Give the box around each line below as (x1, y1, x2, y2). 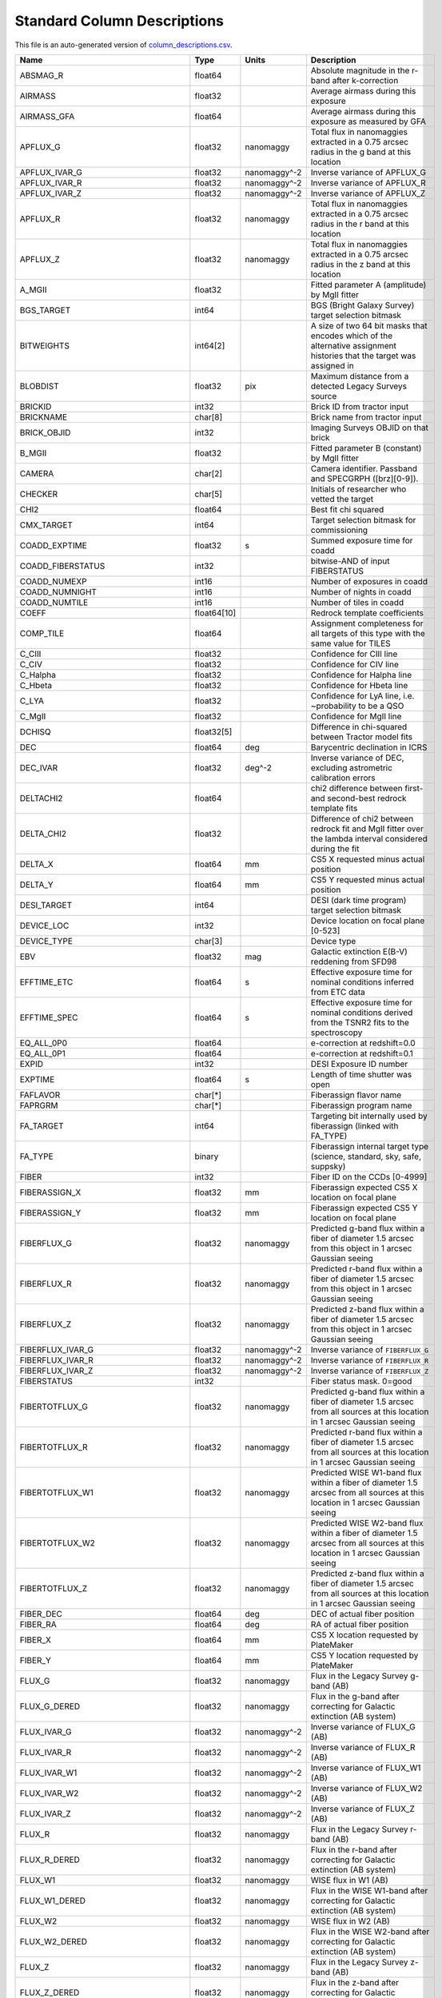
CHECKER (19, 488, 58, 499)
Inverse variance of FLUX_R (310, 1741, 416, 1753)
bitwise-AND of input (310, 555, 390, 567)
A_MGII (19, 284, 47, 295)
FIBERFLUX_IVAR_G (19, 1343, 94, 1355)
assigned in (310, 360, 355, 371)
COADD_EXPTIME (19, 539, 87, 551)
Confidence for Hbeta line (310, 679, 408, 691)
